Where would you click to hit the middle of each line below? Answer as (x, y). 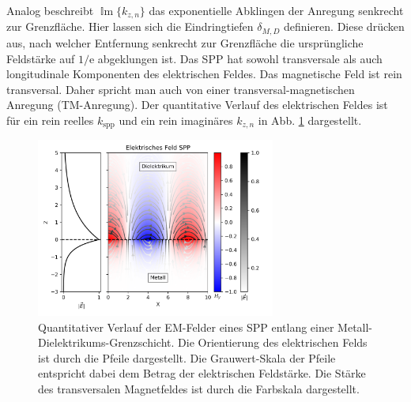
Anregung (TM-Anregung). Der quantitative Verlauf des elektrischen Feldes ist (197, 105)
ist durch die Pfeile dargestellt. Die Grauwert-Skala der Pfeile (187, 357)
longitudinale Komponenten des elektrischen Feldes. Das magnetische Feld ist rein (204, 74)
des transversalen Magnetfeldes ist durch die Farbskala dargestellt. (199, 388)
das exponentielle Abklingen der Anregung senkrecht (276, 10)
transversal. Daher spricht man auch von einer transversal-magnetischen (181, 89)
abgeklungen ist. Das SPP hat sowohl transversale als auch (240, 58)
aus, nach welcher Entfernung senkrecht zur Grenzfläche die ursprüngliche (185, 42)
